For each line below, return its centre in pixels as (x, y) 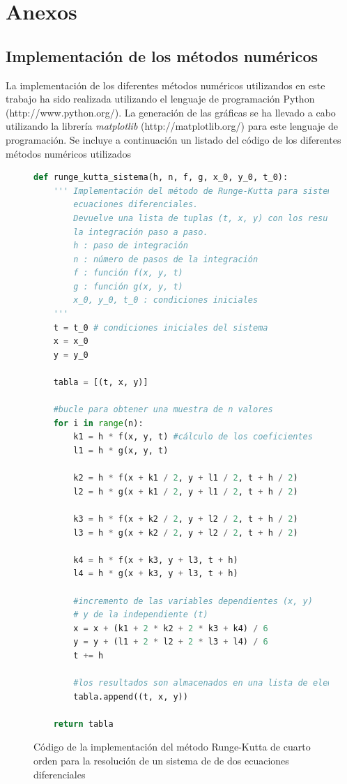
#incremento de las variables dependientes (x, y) (193, 601)
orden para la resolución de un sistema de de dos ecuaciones (161, 761)
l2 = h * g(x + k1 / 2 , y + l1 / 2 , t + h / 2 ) (186, 491)
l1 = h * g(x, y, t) (121, 451)
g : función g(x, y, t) (128, 286)
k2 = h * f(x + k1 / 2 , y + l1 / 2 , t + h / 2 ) (186, 478)
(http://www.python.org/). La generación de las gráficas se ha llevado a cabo (171, 112)
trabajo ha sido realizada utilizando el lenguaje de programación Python (160, 99)
